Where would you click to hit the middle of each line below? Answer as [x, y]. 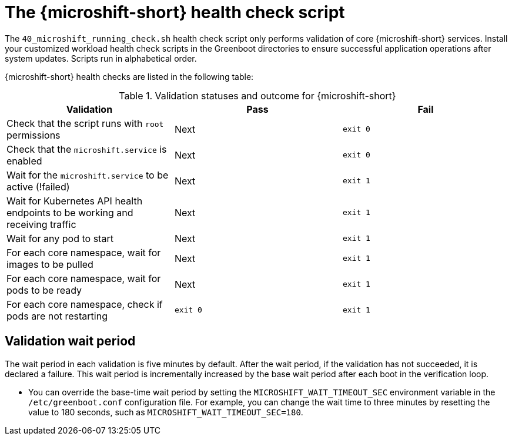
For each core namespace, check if [85, 304]
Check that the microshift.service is [87, 149]
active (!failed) [38, 187]
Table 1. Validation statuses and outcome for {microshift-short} [257, 95]
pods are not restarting [57, 316]
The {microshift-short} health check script [175, 12]
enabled [24, 161]
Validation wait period [70, 341]
